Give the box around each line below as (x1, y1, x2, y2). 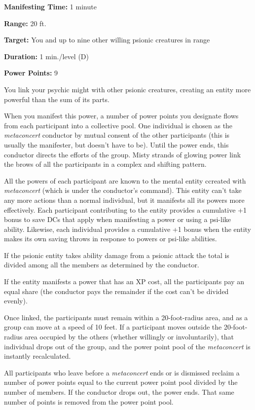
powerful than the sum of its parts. (4, 94, 109, 104)
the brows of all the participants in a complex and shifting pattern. (4, 159, 207, 169)
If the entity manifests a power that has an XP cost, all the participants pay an (4, 276, 245, 287)
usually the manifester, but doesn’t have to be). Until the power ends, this (4, 139, 229, 149)
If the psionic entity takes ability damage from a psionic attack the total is (4, 250, 229, 260)
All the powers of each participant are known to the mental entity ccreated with (4, 175, 246, 186)
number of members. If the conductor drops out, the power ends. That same (4, 387, 234, 397)
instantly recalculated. (4, 351, 71, 361)
